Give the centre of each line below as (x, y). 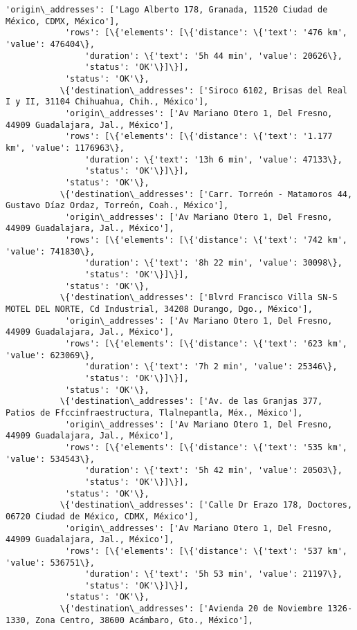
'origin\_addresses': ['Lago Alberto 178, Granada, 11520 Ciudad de (167, 10)
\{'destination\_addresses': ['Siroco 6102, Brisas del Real (203, 90)
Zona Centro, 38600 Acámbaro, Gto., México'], (144, 620)
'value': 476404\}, (50, 44)
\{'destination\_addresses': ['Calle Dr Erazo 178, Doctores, (206, 505)
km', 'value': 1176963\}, (65, 148)
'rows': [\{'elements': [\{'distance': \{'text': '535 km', (206, 447)
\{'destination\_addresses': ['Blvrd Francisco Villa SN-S (199, 298)
